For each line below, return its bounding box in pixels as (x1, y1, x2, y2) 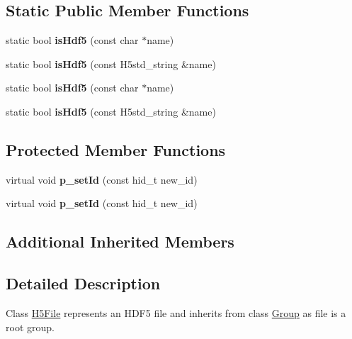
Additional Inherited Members (6, 230, 234, 252)
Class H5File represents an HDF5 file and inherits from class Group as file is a (6, 305, 346, 320)
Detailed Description (6, 272, 161, 294)
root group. (6, 319, 55, 334)
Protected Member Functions (6, 138, 226, 160)
